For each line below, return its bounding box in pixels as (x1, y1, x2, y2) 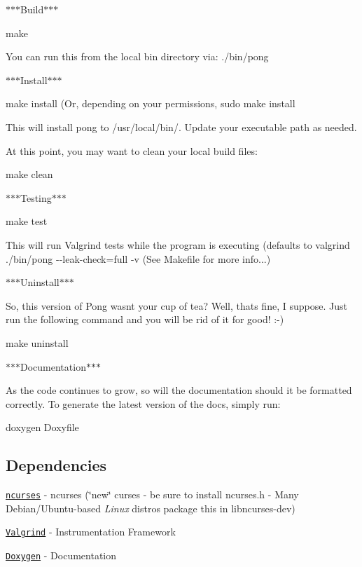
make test (6, 214, 48, 228)
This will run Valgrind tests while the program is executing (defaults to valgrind (6, 237, 350, 252)
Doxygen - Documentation (6, 547, 117, 562)
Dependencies (6, 454, 107, 476)
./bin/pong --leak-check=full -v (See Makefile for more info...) (6, 251, 271, 266)
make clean (6, 167, 53, 182)
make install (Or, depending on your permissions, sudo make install (6, 96, 295, 111)
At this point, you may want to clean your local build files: (6, 143, 258, 158)
